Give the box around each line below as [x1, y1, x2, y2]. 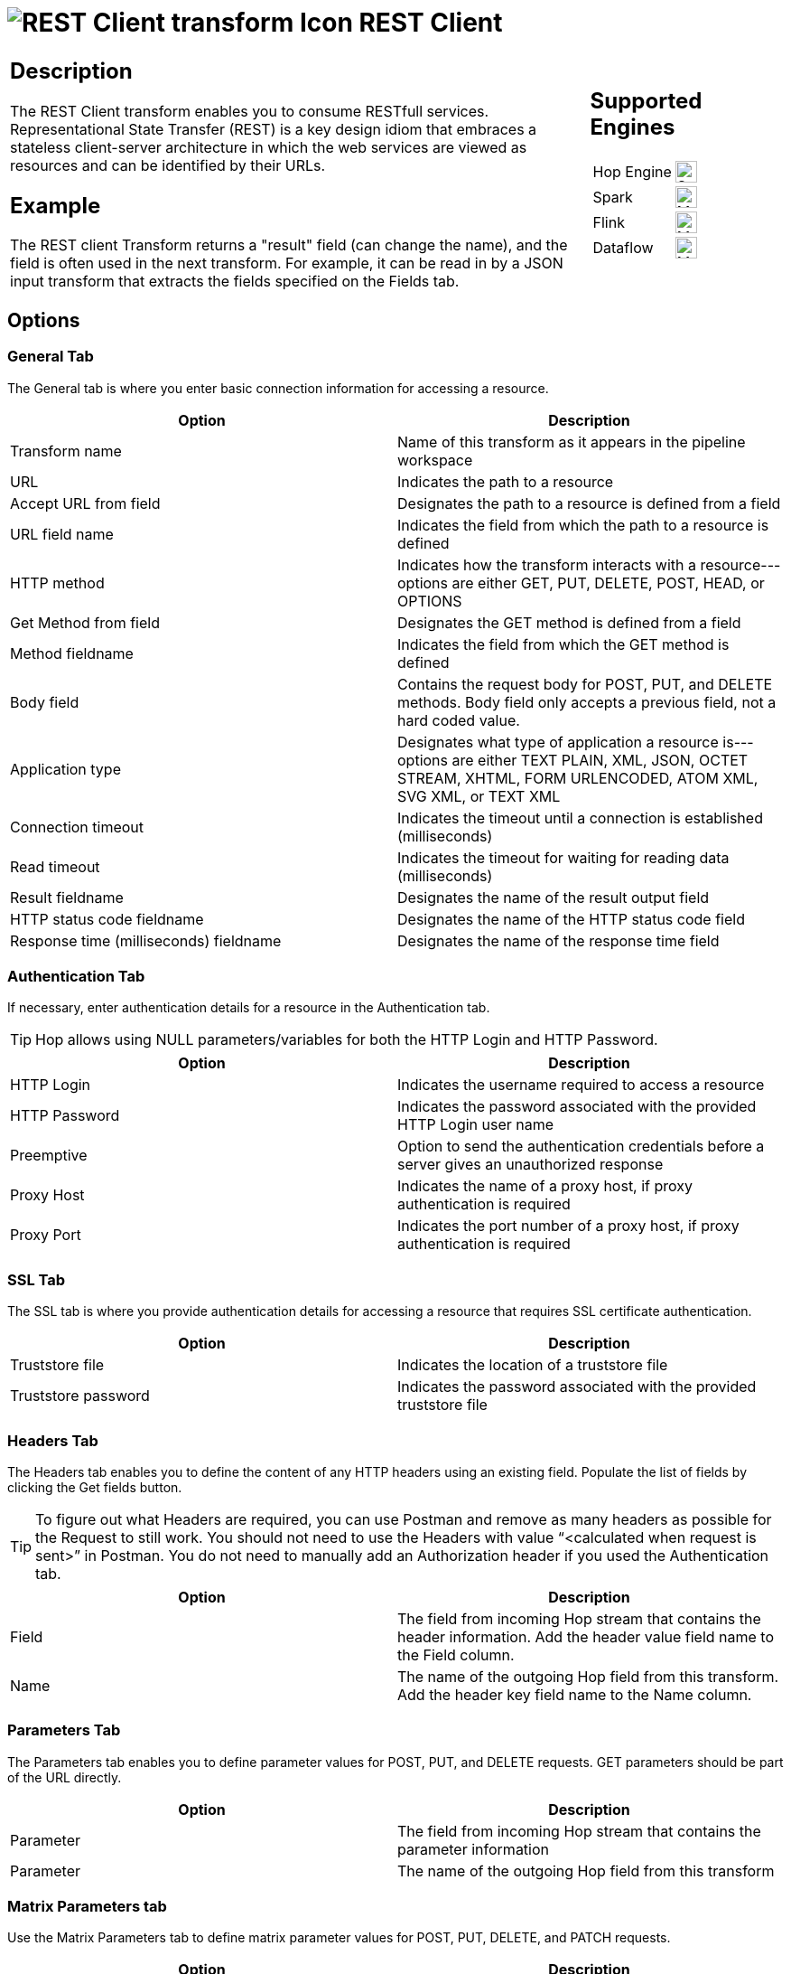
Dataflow [592, 238, 654, 257]
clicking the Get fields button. [7, 1479, 182, 1495]
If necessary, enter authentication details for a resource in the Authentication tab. [7, 1000, 490, 1016]
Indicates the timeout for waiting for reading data [397, 848, 730, 867]
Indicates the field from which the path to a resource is [397, 515, 769, 534]
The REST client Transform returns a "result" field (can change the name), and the [10, 236, 568, 255]
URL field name [10, 524, 114, 543]
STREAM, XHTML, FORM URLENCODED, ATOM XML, [397, 768, 758, 787]
